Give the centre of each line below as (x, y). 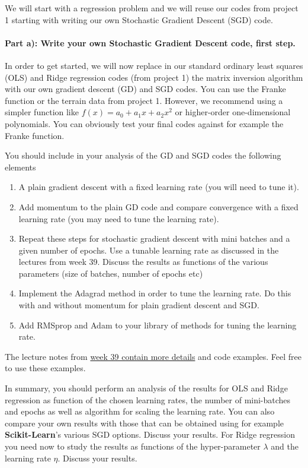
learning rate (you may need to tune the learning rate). (119, 218)
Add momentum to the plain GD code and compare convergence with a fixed (158, 206)
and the (285, 446)
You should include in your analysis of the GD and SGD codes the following (143, 155)
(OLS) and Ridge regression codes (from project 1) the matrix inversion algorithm (154, 77)
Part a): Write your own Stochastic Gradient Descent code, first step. (150, 42)
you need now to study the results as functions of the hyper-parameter (133, 446)
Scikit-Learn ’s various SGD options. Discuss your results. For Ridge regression (150, 434)
